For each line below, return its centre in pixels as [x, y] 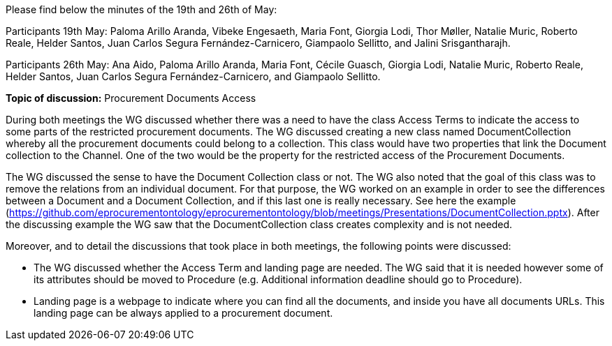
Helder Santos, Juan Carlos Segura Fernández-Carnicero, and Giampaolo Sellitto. [193, 76]
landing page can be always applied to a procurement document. [183, 313]
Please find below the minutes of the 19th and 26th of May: [141, 9]
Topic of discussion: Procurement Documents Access [131, 98]
